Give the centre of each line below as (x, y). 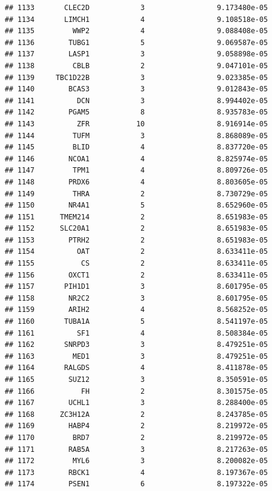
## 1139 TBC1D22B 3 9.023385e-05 (136, 77)
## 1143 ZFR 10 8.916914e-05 (136, 124)
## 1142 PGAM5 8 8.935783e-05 (136, 112)
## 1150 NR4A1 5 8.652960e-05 (136, 205)
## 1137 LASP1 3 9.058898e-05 (136, 54)
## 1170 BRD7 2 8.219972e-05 (136, 437)
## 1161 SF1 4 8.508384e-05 (136, 333)
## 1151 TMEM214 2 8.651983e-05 (136, 217)
